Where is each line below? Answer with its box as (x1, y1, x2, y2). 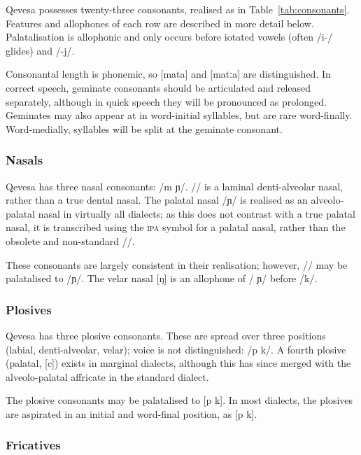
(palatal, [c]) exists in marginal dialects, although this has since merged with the (6, 356, 351, 370)
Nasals (6, 151, 43, 169)
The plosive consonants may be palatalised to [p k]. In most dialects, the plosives (6, 393, 353, 407)
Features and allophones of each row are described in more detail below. (6, 15, 314, 30)
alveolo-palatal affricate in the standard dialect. (6, 369, 209, 384)
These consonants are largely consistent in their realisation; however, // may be (6, 257, 348, 272)
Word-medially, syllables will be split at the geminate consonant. (6, 121, 283, 136)
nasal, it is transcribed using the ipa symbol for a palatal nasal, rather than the (6, 220, 346, 234)
